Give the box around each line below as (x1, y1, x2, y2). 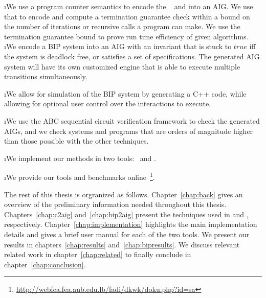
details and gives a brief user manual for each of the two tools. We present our (4, 228, 250, 239)
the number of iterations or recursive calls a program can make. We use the (4, 21, 240, 32)
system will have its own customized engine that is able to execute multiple (4, 61, 240, 72)
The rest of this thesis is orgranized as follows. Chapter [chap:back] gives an (4, 189, 243, 199)
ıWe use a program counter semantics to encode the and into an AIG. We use (4, 1, 253, 11)
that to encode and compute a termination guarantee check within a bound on (4, 11, 250, 21)
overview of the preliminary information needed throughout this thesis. (4, 199, 227, 210)
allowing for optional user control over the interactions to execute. (4, 98, 211, 109)
